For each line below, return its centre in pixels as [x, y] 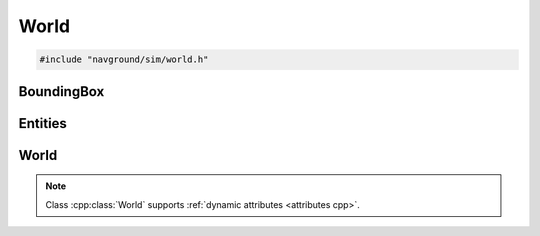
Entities [42, 123]
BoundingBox [61, 91]
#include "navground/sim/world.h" [124, 59]
